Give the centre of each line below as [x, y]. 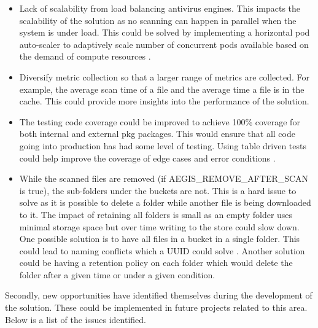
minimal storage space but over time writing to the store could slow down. [159, 226]
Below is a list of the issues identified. [76, 319]
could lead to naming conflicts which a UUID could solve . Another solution [162, 250]
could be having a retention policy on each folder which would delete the [156, 263]
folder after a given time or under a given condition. [117, 274]
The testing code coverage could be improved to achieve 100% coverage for [160, 121]
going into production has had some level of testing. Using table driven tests [163, 145]
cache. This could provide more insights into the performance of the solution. [164, 101]
